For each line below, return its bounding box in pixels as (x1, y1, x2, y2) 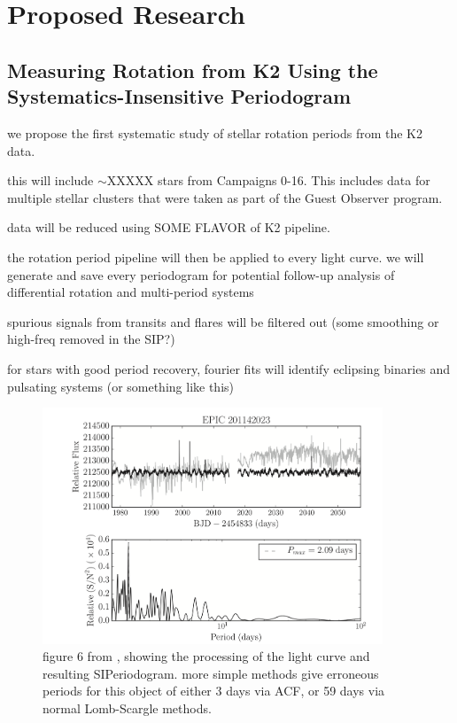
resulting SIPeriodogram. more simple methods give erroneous (43, 664, 379, 682)
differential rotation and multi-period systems (7, 283, 254, 301)
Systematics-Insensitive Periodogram (7, 82, 352, 110)
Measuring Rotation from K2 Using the (7, 56, 378, 83)
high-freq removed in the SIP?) (7, 330, 175, 348)
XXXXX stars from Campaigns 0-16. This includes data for (106, 171, 430, 190)
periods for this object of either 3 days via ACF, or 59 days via (43, 681, 385, 700)
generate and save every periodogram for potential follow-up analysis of (7, 265, 395, 284)
